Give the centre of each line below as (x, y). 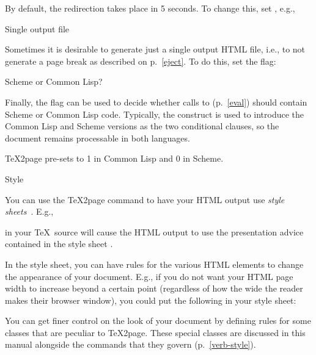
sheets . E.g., (29, 211)
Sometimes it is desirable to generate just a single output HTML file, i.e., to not (155, 49)
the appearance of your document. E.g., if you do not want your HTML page (149, 276)
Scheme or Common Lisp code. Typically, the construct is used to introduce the (155, 114)
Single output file (37, 28)
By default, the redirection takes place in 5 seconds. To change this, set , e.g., (150, 8)
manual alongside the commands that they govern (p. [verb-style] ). (130, 344)
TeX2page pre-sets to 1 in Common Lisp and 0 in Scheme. (114, 158)
